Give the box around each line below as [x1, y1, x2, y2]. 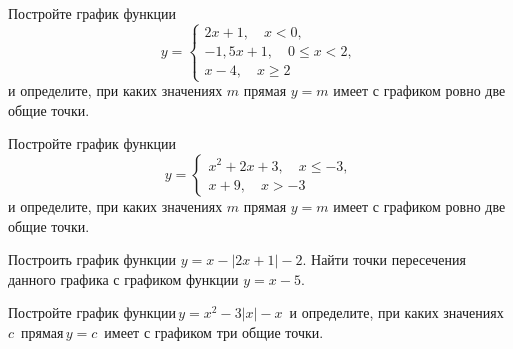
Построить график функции [8, 249, 177, 270]
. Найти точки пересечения [302, 249, 466, 270]
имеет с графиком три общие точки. [104, 321, 324, 342]
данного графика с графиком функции [8, 268, 239, 289]
